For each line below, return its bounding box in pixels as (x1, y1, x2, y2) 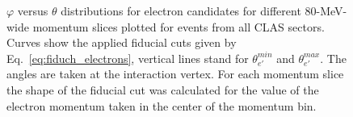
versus (17, 2, 48, 19)
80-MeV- (305, 2, 347, 19)
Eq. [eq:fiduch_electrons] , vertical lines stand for (6, 49, 249, 66)
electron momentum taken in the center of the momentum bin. (6, 97, 317, 114)
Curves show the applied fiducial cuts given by (6, 34, 237, 51)
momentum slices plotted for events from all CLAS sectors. (32, 18, 325, 35)
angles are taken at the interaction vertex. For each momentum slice (6, 65, 344, 82)
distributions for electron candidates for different (61, 2, 301, 19)
